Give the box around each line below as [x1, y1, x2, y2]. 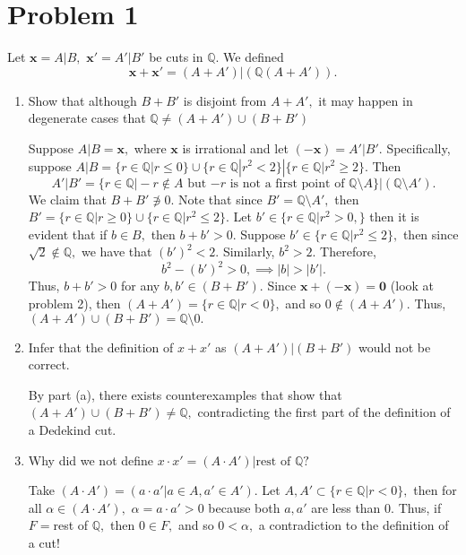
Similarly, [222, 242, 275, 261]
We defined [223, 48, 284, 66]
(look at [390, 276, 435, 295]
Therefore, [320, 242, 376, 261]
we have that [81, 242, 152, 261]
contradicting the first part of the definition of [197, 403, 451, 421]
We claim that [28, 189, 107, 208]
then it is [369, 207, 419, 226]
